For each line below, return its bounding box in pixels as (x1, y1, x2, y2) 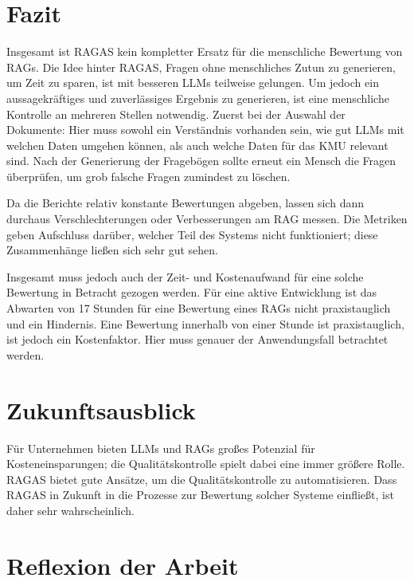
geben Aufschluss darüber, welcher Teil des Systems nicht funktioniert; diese (6, 226, 378, 242)
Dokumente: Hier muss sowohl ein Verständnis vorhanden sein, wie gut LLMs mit (6, 121, 404, 138)
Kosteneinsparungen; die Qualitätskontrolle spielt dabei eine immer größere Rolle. (6, 455, 405, 472)
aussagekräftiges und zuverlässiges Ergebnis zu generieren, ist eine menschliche (6, 89, 389, 106)
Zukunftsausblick (6, 393, 196, 426)
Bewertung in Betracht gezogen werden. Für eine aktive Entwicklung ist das (6, 284, 377, 301)
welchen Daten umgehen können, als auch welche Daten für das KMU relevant (6, 136, 389, 153)
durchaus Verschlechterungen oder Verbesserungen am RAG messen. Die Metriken (6, 210, 408, 227)
